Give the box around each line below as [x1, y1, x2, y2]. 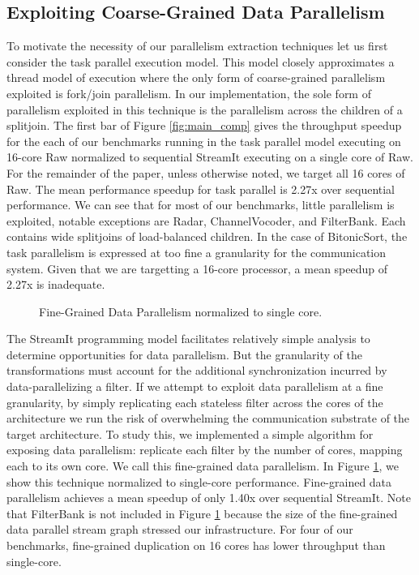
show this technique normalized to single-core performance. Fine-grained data [6, 473, 392, 490]
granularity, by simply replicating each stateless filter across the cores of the [6, 393, 383, 410]
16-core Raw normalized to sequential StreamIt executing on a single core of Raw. [6, 148, 413, 165]
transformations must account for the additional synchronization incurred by [6, 362, 387, 379]
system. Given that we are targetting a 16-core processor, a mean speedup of [6, 260, 388, 277]
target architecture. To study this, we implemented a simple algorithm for [6, 425, 374, 442]
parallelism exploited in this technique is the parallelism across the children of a [6, 101, 403, 118]
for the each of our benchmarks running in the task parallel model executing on [6, 132, 401, 149]
